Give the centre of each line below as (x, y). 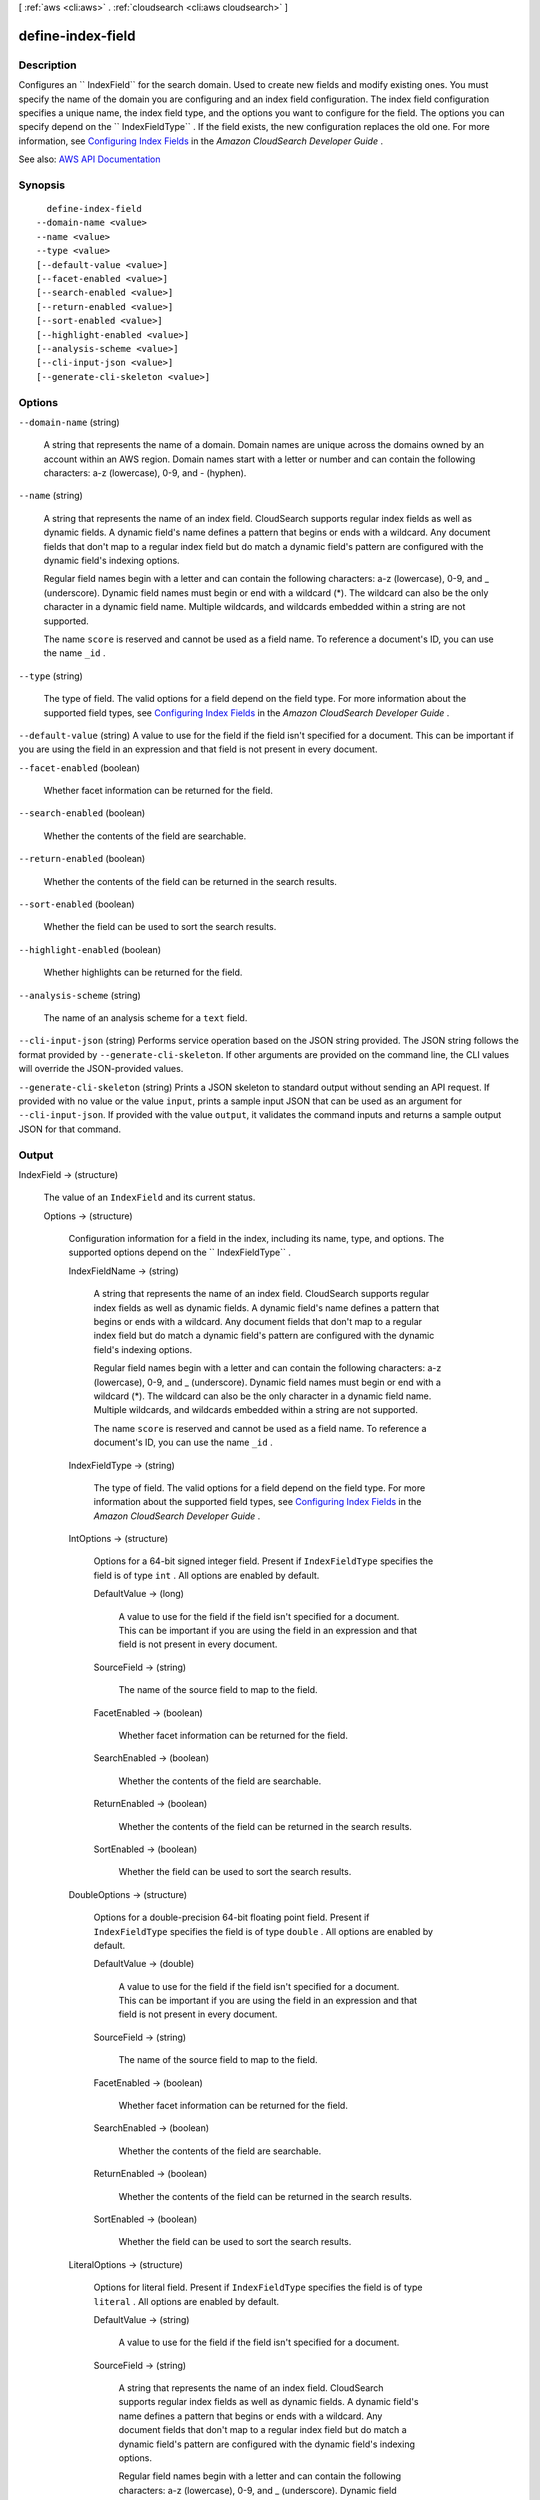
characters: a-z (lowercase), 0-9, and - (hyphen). (145, 473)
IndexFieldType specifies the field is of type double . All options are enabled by (263, 1931)
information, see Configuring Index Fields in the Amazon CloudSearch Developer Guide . (201, 141)
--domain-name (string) (69, 422)
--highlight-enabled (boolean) (90, 949)
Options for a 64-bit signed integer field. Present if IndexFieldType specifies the (263, 1561)
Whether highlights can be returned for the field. (143, 972)
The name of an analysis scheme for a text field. (145, 1018)
